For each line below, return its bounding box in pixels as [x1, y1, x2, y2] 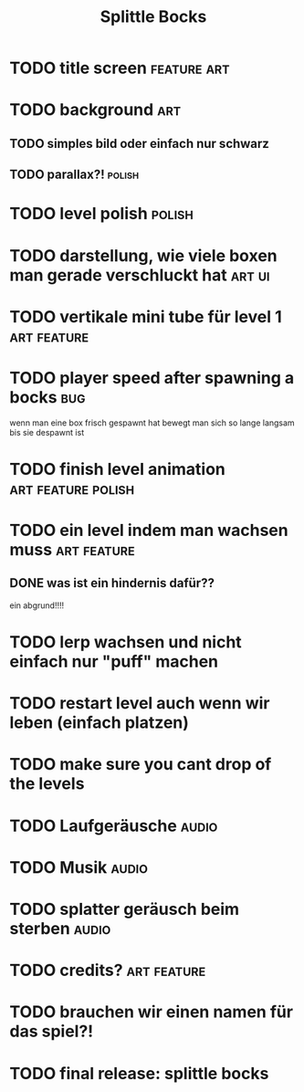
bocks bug [9, 386, 86, 407]
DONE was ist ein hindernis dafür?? [9, 575, 215, 591]
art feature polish [9, 478, 135, 499]
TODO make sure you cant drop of [9, 754, 272, 775]
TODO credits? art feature [9, 961, 206, 981]
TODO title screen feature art [9, 58, 230, 79]
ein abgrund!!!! [9, 600, 65, 611]
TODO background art [9, 100, 182, 121]
